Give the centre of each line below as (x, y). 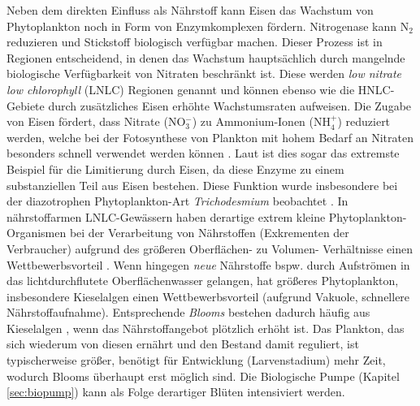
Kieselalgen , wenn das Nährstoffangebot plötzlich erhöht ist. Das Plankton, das (206, 328)
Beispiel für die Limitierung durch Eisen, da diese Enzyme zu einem (175, 168)
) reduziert (364, 121)
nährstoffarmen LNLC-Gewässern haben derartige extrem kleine (166, 216)
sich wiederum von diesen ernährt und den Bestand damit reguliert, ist (183, 344)
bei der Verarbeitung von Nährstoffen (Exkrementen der (209, 233)
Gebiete (26, 105)
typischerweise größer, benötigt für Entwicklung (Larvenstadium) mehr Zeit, (196, 360)
